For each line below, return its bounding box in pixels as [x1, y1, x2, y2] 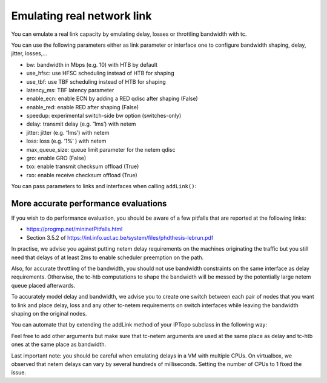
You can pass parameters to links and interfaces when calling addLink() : [11, 183, 197, 190]
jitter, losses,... [11, 50, 48, 57]
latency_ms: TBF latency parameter [26, 86, 114, 93]
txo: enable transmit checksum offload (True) [26, 163, 139, 170]
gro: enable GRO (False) [26, 155, 87, 162]
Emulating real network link [11, 9, 152, 22]
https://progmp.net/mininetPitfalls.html [26, 225, 123, 233]
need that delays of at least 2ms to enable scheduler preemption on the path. [11, 254, 204, 261]
